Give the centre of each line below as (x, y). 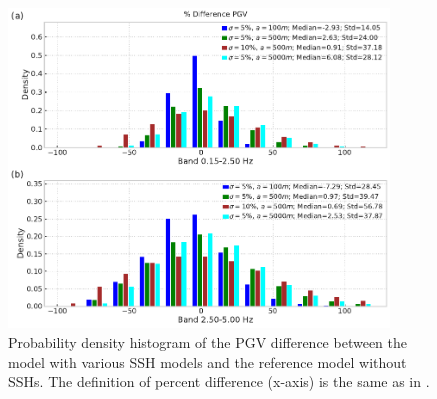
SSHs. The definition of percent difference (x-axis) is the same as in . (219, 381)
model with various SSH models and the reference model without (207, 361)
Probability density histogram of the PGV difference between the (207, 341)
